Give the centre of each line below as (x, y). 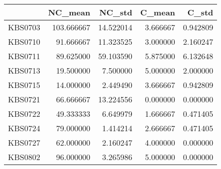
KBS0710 (24, 42)
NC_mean (69, 12)
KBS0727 (24, 142)
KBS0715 (24, 85)
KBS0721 (24, 99)
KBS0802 (24, 157)
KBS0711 (24, 56)
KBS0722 (24, 114)
